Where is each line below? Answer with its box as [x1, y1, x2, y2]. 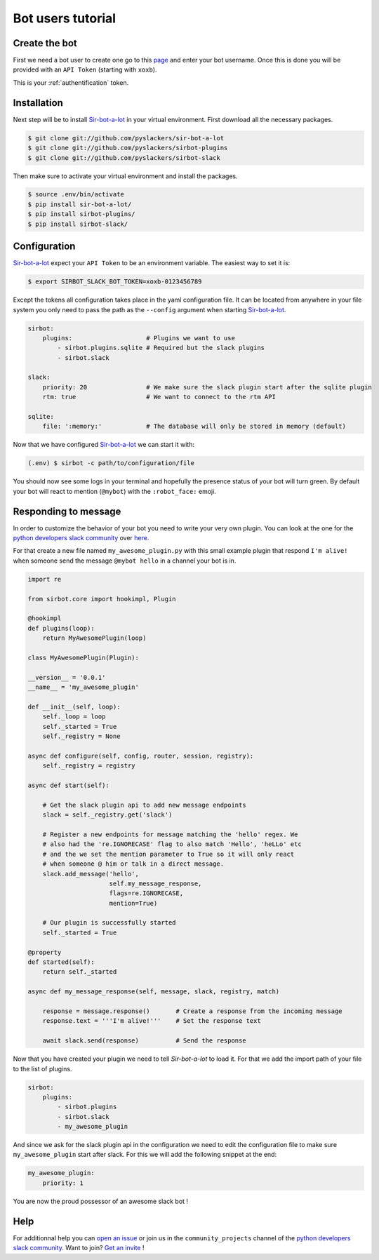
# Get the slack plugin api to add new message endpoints [42, 800, 246, 809]
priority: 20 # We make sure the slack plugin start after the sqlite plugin [42, 383, 372, 391]
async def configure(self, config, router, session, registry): [27, 751, 254, 760]
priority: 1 [42, 1179, 84, 1187]
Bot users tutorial [13, 11, 116, 26]
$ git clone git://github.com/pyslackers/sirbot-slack [27, 154, 220, 161]
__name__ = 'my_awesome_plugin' [27, 683, 140, 691]
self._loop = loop [42, 713, 106, 721]
